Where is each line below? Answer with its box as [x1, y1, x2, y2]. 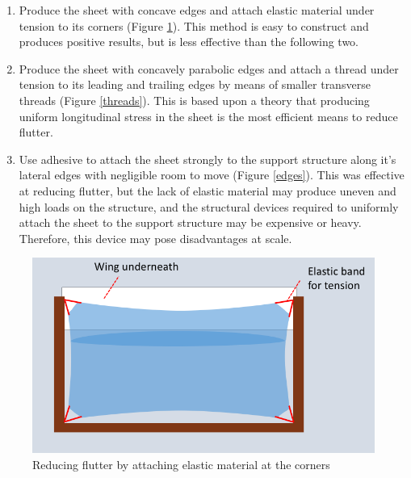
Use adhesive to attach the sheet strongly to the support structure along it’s [19, 150, 396, 167]
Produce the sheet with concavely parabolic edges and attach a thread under [19, 60, 399, 77]
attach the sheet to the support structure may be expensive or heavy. [19, 214, 362, 231]
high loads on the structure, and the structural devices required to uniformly [19, 198, 399, 215]
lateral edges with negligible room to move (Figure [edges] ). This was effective [19, 166, 405, 183]
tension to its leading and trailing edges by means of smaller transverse [19, 76, 371, 93]
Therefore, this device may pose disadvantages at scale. [19, 229, 292, 246]
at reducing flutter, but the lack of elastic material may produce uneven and [19, 182, 396, 199]
